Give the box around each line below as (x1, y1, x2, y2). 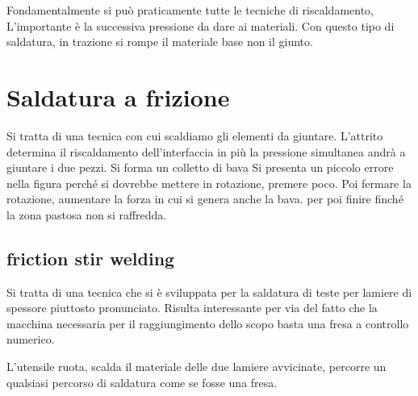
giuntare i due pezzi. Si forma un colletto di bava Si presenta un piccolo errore (6, 159, 394, 176)
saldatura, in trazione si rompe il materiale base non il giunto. (6, 33, 313, 50)
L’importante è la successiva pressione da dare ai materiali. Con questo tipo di (6, 17, 395, 34)
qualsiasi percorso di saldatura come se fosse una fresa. (6, 373, 278, 390)
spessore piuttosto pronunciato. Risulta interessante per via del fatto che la (6, 299, 378, 316)
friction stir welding (6, 245, 175, 270)
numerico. (6, 331, 55, 348)
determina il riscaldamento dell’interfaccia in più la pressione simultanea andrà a (6, 143, 406, 160)
